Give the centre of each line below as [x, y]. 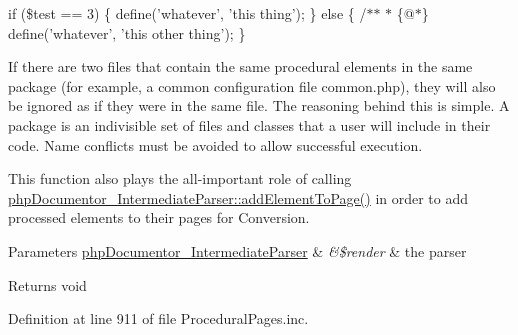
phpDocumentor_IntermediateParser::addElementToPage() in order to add [238, 197]
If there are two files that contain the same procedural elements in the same [240, 66]
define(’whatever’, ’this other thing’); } [127, 32]
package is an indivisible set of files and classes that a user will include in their [249, 124]
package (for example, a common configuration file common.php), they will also [252, 85]
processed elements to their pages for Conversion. [159, 217]
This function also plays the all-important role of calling [180, 178]
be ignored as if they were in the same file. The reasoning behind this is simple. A [259, 105]
